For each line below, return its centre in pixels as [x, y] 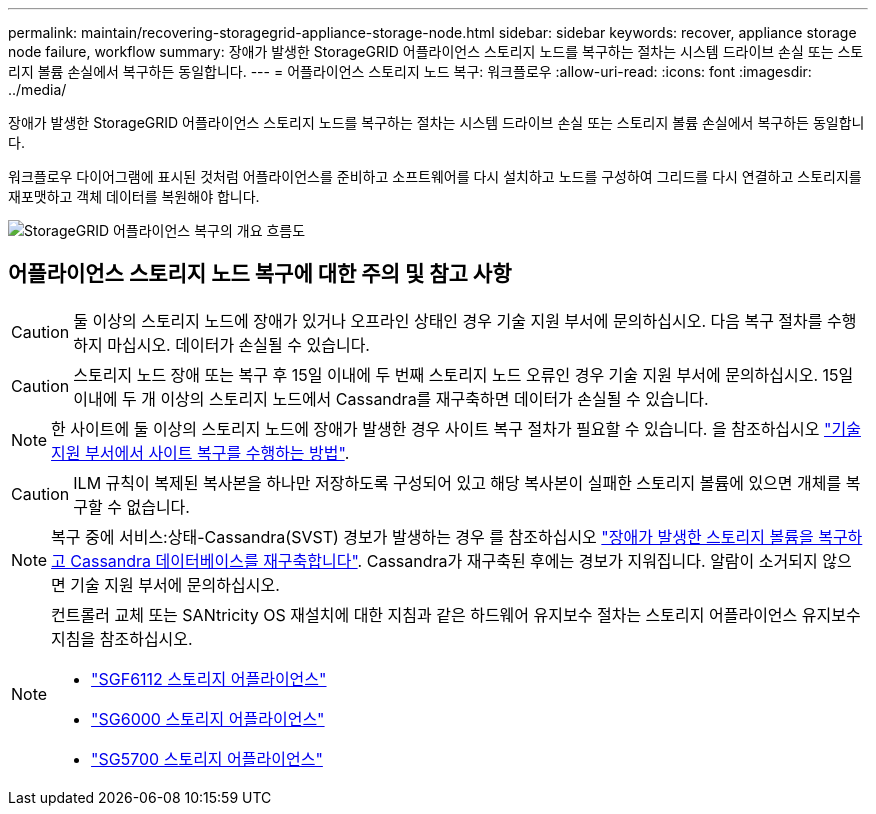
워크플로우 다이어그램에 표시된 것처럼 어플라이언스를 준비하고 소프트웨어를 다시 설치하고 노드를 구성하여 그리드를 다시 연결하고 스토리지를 [435, 176]
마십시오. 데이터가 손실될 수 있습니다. [238, 344]
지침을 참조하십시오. [122, 638]
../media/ [37, 89]
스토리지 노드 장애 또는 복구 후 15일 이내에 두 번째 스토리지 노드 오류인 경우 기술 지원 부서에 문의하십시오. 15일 [463, 374]
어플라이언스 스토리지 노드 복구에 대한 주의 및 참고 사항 [260, 274]
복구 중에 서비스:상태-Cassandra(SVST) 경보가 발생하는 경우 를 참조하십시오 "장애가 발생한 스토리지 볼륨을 [432, 536]
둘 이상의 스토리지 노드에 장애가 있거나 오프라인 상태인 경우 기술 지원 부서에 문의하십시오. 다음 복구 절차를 [448, 320]
